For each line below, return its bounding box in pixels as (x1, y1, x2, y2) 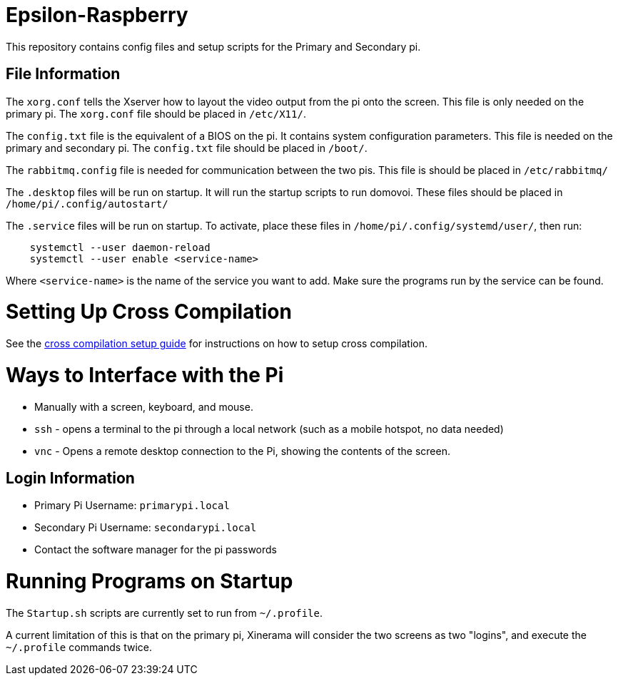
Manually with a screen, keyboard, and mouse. (34, 400, 253, 413)
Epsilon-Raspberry (6, 3, 188, 27)
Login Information (6, 469, 135, 488)
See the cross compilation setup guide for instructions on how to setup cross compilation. (6, 337, 427, 350)
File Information (6, 65, 121, 83)
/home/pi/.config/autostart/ (6, 198, 168, 210)
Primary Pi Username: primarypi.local (34, 499, 230, 512)
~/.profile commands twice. (6, 640, 153, 653)
